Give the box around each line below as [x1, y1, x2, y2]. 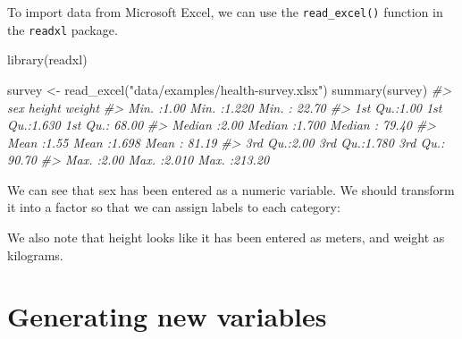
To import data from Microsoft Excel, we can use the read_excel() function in [7, 3, 443, 21]
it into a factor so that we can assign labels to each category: [7, 198, 340, 216]
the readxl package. [7, 20, 118, 38]
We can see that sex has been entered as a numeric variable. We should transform [7, 180, 455, 199]
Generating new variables [7, 298, 327, 335]
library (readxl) [7, 50, 88, 69]
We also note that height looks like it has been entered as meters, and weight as [7, 228, 445, 247]
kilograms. [7, 245, 63, 264]
